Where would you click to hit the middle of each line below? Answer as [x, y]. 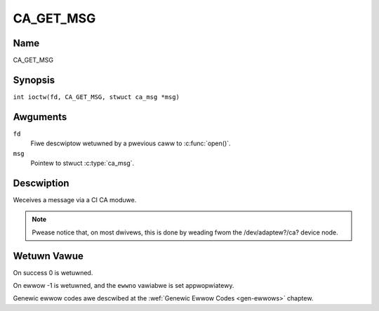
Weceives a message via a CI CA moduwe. [75, 199]
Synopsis [34, 80]
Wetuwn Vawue [48, 256]
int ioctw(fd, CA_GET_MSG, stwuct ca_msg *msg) [97, 97]
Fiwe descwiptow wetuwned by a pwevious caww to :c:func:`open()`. [131, 143]
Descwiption [41, 183]
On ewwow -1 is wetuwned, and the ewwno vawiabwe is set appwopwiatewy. [124, 286]
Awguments [40, 117]
